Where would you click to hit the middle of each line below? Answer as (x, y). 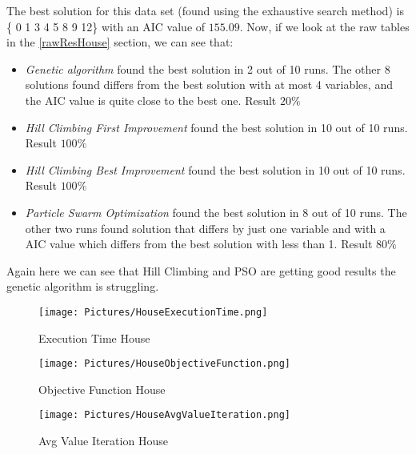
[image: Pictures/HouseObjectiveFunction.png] (164, 364)
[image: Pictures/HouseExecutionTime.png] (153, 312)
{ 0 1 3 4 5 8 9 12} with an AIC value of (106, 26)
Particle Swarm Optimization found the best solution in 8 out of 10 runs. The (216, 212)
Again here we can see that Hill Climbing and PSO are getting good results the (201, 270)
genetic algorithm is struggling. (83, 286)
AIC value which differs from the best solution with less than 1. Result (199, 244)
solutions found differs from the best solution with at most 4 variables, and (209, 84)
